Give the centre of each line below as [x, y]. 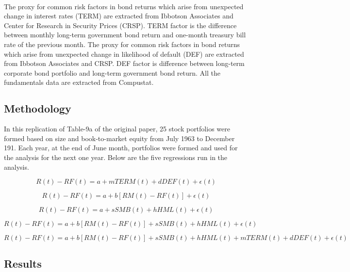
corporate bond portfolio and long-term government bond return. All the [112, 72]
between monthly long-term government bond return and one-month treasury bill [125, 35]
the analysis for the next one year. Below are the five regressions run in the [116, 157]
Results [23, 263]
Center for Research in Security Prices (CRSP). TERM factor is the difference [120, 25]
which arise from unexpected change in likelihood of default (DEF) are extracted [124, 54]
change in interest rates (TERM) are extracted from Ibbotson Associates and [119, 16]
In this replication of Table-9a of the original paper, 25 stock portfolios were [117, 129]
